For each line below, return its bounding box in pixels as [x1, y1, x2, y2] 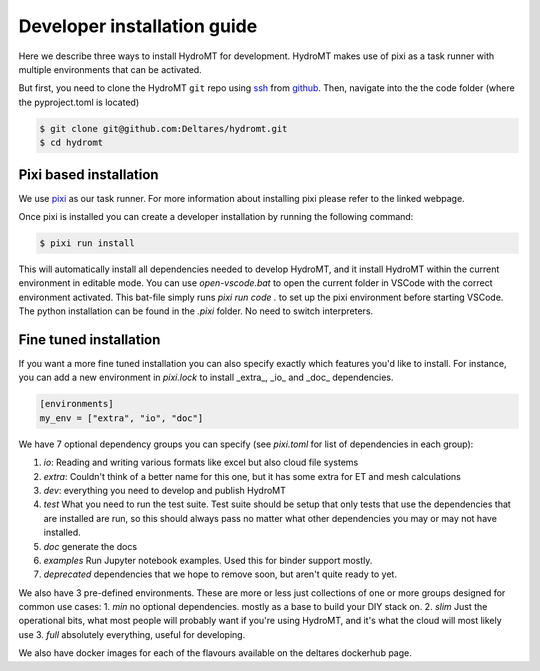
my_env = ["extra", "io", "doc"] [39, 412, 204, 424]
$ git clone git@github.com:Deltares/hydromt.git [39, 123, 288, 134]
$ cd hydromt [39, 137, 104, 149]
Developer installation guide [18, 15, 258, 37]
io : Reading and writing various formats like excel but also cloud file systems [43, 456, 359, 469]
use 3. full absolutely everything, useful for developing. [18, 628, 246, 640]
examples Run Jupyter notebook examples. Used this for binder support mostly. [43, 554, 373, 566]
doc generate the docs [43, 540, 138, 552]
